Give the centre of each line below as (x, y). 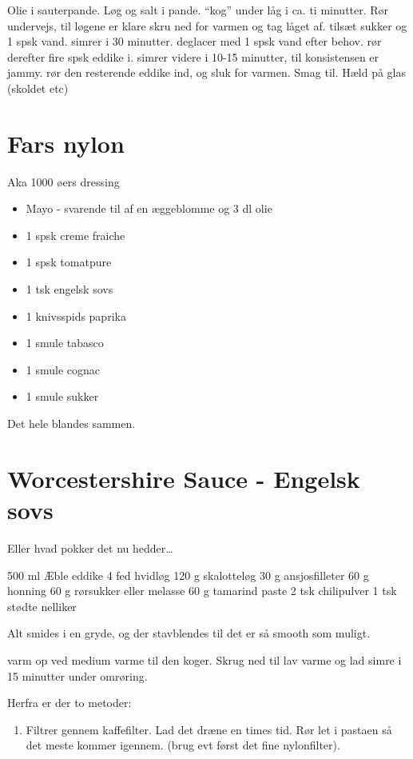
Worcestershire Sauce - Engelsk (184, 478)
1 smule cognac (63, 369)
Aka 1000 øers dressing (64, 181)
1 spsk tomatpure (69, 262)
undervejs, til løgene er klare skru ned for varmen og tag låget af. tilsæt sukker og (207, 25)
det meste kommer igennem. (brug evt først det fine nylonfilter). (183, 745)
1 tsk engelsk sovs (69, 289)
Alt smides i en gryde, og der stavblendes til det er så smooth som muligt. (189, 633)
